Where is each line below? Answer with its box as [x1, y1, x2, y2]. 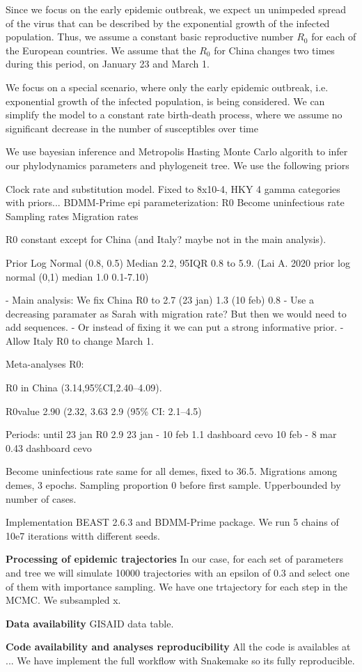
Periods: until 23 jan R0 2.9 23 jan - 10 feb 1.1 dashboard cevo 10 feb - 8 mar [6, 427, 337, 442]
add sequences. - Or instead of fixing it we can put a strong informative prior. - [6, 320, 344, 334]
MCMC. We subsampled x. [6, 593, 121, 607]
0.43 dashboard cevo [6, 440, 92, 455]
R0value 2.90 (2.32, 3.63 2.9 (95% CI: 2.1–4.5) [6, 403, 202, 418]
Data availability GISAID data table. [6, 616, 174, 630]
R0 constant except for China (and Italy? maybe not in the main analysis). [6, 232, 326, 247]
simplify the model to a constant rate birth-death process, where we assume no [6, 107, 343, 122]
